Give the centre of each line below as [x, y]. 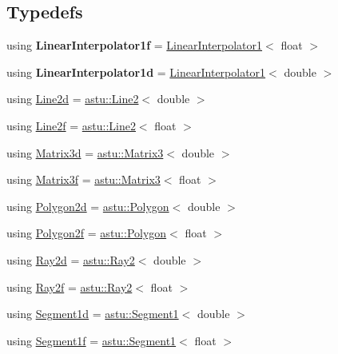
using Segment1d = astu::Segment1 [93, 314]
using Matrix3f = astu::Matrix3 [84, 179]
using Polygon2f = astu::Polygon [87, 233]
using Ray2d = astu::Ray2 [71, 259]
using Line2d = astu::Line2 [73, 99]
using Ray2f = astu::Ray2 [70, 286]
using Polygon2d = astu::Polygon [88, 206]
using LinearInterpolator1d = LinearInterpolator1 [136, 72]
